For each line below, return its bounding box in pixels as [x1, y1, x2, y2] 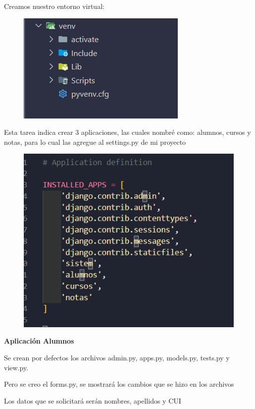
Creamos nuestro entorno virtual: [4, 1, 104, 11]
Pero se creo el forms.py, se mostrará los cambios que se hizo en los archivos [4, 379, 234, 389]
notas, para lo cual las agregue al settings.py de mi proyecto [4, 136, 186, 147]
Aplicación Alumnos [4, 336, 74, 346]
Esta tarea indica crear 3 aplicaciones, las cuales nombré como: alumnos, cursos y [4, 127, 251, 137]
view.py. [4, 362, 29, 372]
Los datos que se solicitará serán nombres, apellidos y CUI [4, 395, 181, 406]
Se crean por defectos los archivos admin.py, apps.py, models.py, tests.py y [4, 352, 230, 363]
